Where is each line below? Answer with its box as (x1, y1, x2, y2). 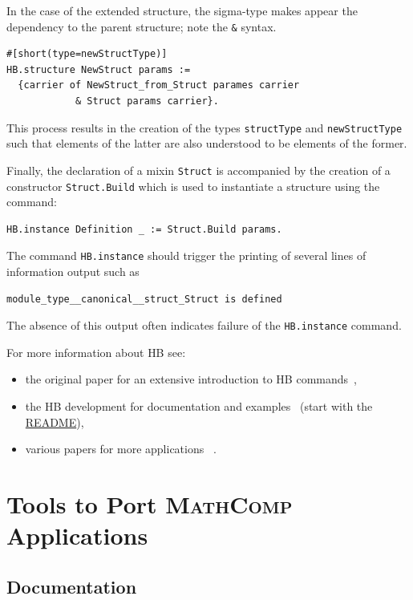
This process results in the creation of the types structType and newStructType (6, 119, 403, 136)
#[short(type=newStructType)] (6, 48, 168, 60)
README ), (25, 413, 84, 430)
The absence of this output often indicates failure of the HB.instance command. (6, 317, 402, 334)
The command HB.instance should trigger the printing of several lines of (6, 247, 366, 264)
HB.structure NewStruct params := (6, 63, 191, 75)
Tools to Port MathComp (6, 488, 293, 521)
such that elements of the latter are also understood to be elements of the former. (6, 135, 407, 152)
